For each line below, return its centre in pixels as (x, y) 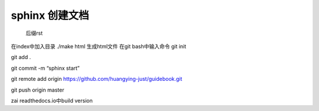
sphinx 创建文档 (50, 15)
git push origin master (38, 90)
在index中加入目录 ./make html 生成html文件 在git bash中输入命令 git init (99, 46)
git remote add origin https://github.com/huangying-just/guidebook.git (97, 79)
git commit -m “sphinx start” (45, 68)
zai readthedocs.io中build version (52, 100)
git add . (21, 57)
